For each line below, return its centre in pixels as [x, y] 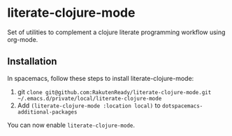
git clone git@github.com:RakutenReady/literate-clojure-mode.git [114, 91]
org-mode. [23, 39]
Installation [32, 62]
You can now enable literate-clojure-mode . [71, 125]
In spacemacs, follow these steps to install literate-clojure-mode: [101, 78]
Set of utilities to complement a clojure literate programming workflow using [116, 32]
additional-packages [47, 112]
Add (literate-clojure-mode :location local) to [89, 105]
